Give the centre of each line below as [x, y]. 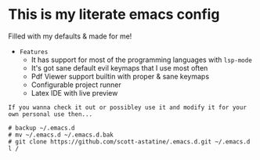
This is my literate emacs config [114, 15]
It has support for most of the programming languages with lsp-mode [141, 60]
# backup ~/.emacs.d [42, 128]
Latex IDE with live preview [74, 93]
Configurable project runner [76, 85]
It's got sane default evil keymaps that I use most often [119, 67]
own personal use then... [50, 114]
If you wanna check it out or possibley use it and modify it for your [127, 107]
